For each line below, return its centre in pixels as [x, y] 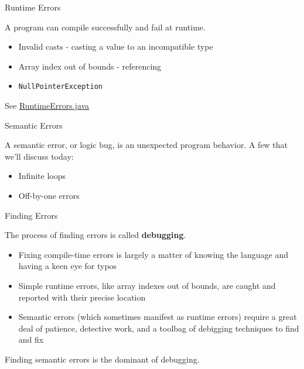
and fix [31, 339]
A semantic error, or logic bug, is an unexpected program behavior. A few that [146, 145]
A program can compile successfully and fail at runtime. [105, 27]
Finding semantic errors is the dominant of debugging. [102, 359]
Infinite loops [42, 176]
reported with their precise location [82, 297]
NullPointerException [60, 87]
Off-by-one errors [49, 195]
